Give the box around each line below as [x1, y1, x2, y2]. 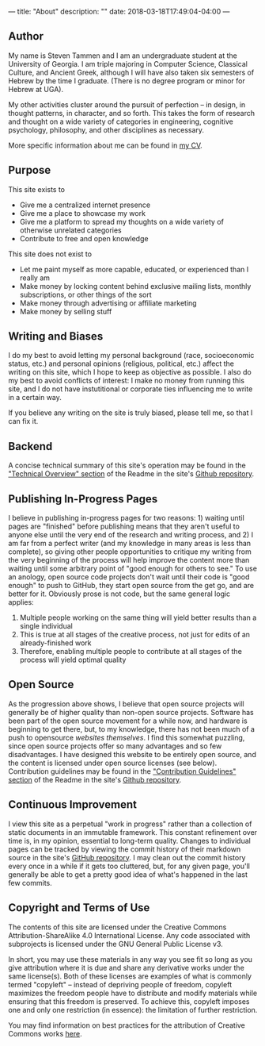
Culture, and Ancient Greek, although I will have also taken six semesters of [8, 67, 255, 77]
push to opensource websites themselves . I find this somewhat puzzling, [8, 733, 245, 742]
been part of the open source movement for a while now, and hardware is [8, 716, 248, 725]
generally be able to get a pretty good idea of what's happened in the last [8, 869, 248, 879]
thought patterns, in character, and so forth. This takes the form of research [8, 108, 256, 117]
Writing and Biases [8, 329, 104, 344]
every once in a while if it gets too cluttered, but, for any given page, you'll [8, 861, 251, 871]
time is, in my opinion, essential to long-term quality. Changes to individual [8, 836, 251, 845]
